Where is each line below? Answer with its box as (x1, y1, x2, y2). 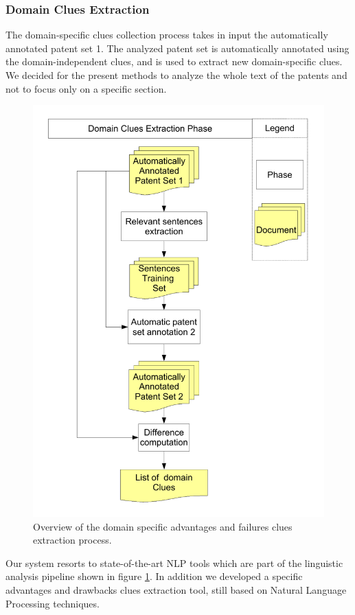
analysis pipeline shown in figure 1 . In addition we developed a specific (5, 569, 303, 583)
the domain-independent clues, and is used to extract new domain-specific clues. (5, 54, 343, 69)
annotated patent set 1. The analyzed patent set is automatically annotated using (5, 40, 350, 55)
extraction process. (33, 533, 112, 547)
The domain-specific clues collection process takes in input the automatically (5, 27, 328, 42)
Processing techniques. (5, 596, 100, 610)
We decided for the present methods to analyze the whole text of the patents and (5, 68, 347, 82)
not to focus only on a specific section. (5, 81, 167, 95)
